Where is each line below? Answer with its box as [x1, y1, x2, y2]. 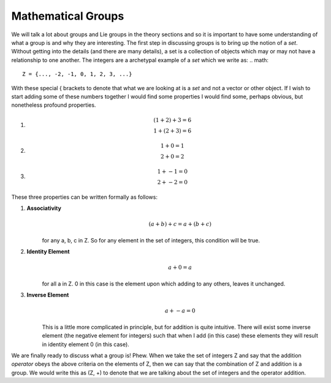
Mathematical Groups [11, 9, 124, 23]
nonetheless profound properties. [11, 101, 96, 109]
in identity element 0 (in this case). [42, 341, 130, 348]
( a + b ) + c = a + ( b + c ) [148, 221, 211, 228]
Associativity [26, 204, 61, 212]
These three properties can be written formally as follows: [11, 193, 158, 201]
